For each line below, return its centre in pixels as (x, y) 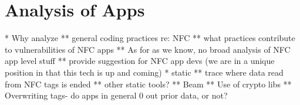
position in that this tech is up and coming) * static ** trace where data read (144, 72)
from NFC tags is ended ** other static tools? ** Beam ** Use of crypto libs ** (148, 84)
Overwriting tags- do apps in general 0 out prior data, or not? (116, 95)
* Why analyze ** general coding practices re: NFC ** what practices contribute (150, 38)
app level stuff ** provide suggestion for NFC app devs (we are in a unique (140, 61)
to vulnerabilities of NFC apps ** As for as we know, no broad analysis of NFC (148, 49)
